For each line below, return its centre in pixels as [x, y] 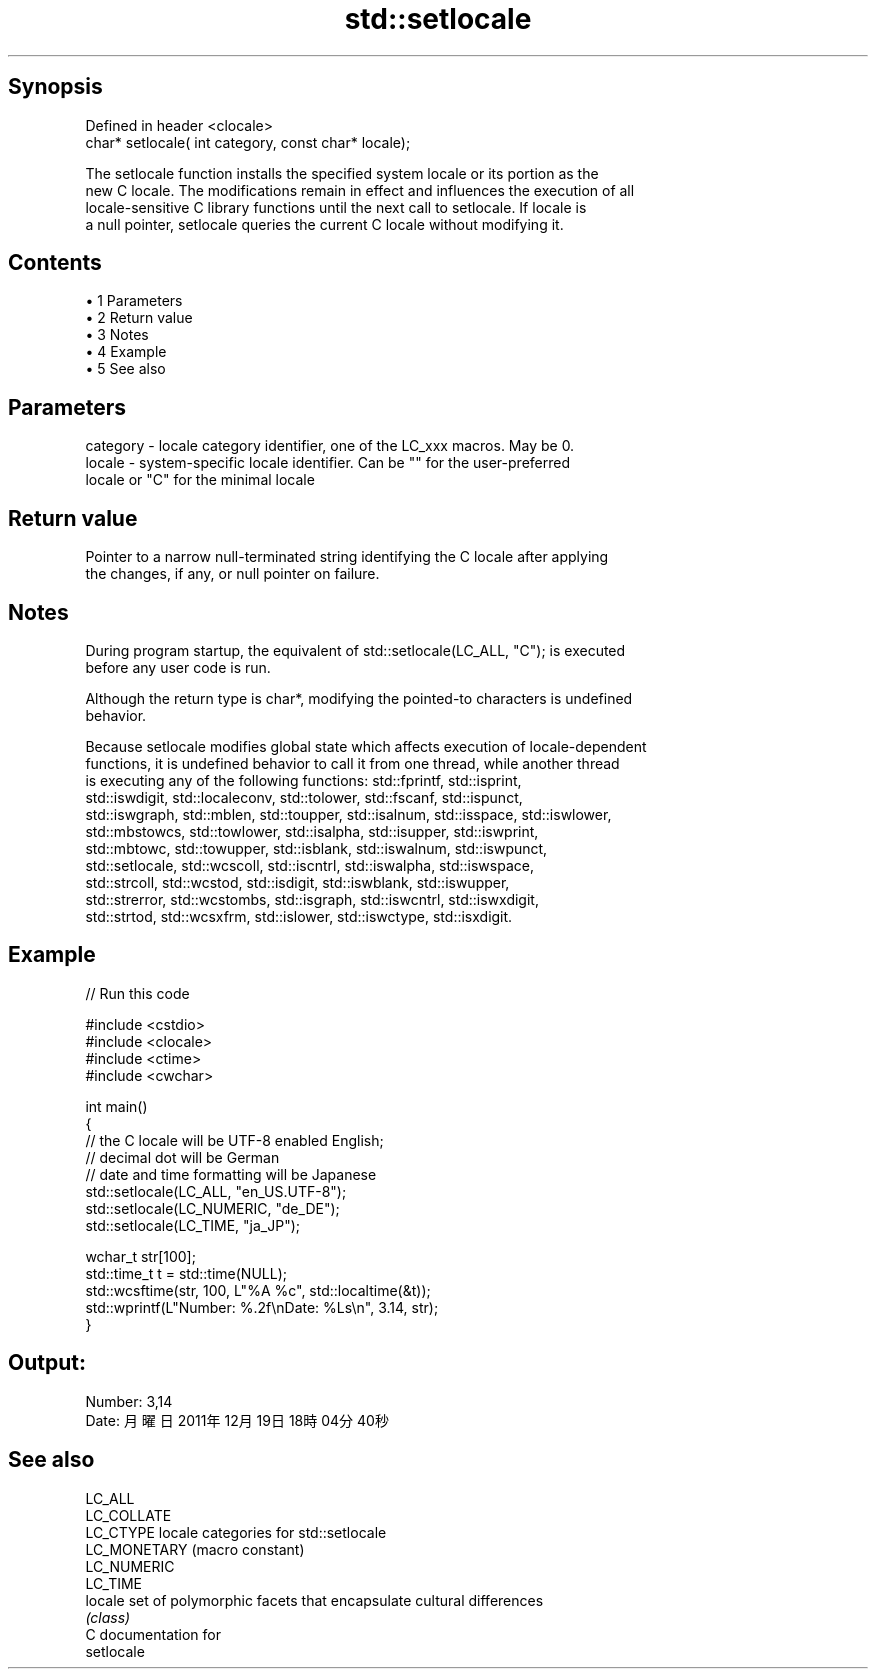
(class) [108, 1617]
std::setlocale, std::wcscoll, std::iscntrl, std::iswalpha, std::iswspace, [309, 865]
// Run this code [137, 993]
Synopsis [55, 87]
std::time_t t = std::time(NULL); [186, 1273]
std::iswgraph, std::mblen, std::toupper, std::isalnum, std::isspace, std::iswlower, [348, 814]
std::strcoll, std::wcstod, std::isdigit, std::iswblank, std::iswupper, [297, 882]
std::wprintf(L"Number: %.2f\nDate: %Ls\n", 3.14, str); [262, 1307]
